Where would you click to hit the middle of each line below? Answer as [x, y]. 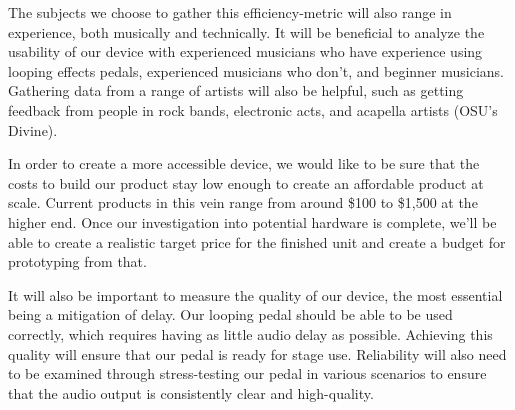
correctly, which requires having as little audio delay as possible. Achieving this [250, 333]
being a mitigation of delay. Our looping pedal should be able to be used [230, 314]
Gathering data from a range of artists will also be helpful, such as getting [236, 90]
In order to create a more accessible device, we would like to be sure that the [244, 163]
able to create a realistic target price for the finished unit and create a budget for [257, 241]
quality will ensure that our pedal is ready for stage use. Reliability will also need [257, 353]
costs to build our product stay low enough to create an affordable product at [246, 182]
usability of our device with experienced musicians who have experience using [245, 51]
